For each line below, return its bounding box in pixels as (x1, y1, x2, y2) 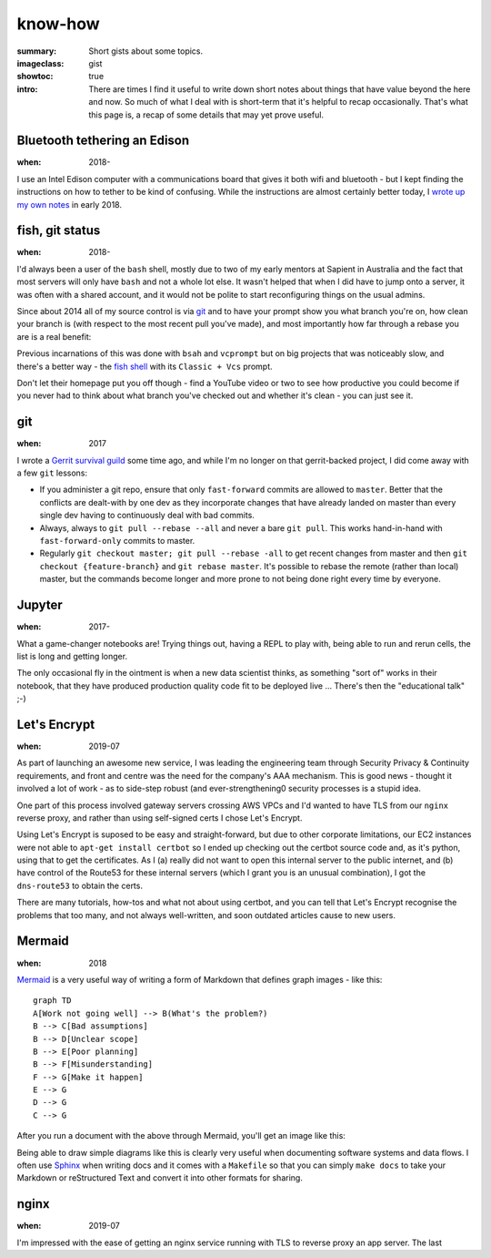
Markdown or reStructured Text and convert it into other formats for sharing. (16, 1172, 304, 1183)
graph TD (33, 996, 72, 1006)
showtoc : (16, 71, 54, 82)
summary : (16, 46, 57, 56)
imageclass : (16, 57, 65, 68)
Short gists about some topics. (88, 46, 204, 56)
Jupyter (16, 598, 63, 613)
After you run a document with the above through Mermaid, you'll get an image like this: (16, 1130, 346, 1141)
